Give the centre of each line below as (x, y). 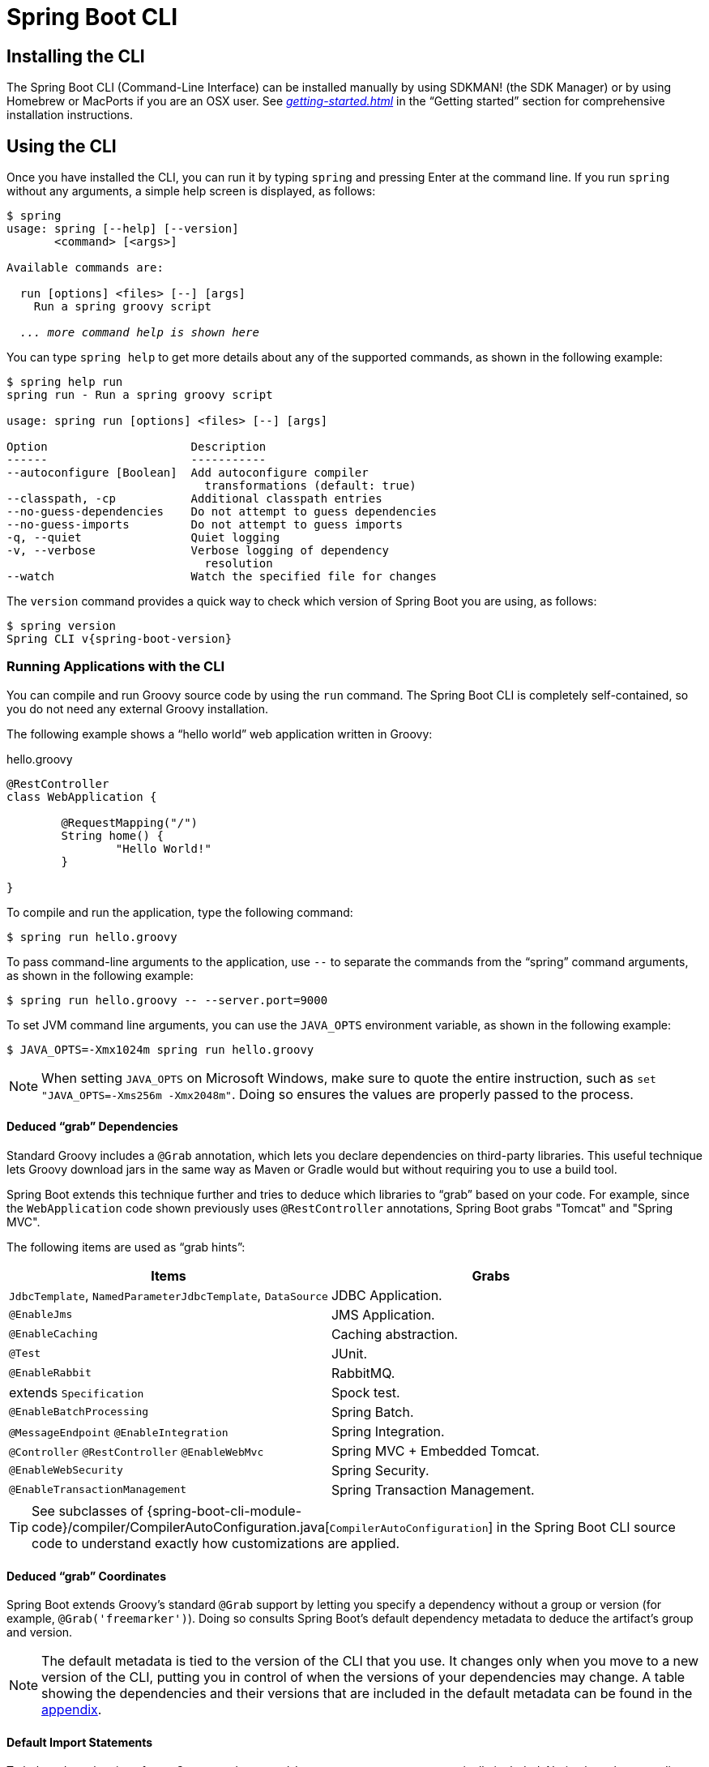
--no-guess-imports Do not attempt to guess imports (205, 525)
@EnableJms (41, 1315)
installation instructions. (70, 115)
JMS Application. (383, 1314)
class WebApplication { (82, 796)
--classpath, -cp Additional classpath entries (194, 499)
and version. (40, 1632)
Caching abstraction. (395, 1334)
